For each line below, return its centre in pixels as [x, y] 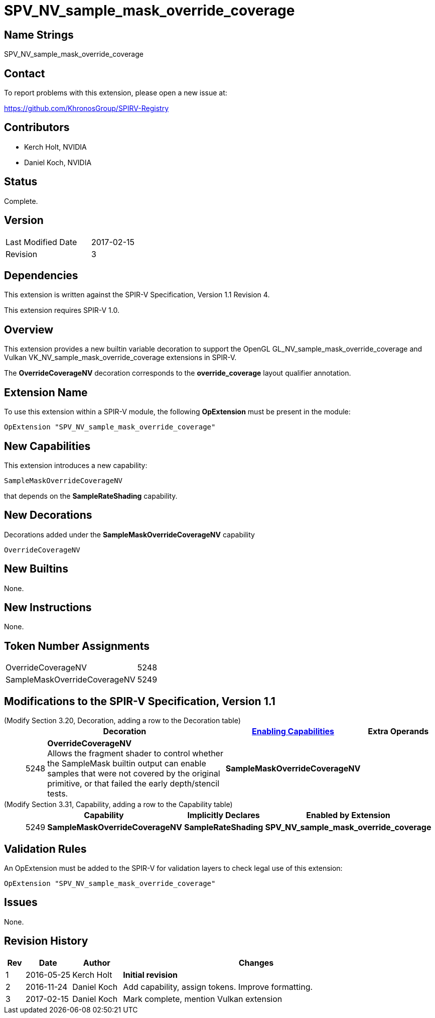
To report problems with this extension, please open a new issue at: [116, 93]
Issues [21, 902]
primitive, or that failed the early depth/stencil [133, 784]
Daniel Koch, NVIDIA [58, 162]
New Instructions [48, 608]
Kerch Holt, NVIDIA [55, 147]
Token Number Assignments [77, 646]
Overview [29, 329]
